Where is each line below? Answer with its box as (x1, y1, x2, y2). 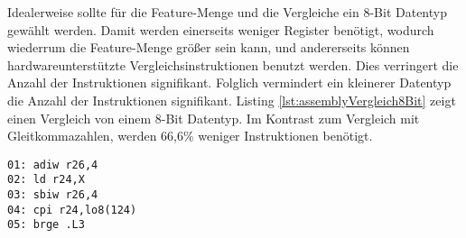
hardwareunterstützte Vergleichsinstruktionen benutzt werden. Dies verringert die (7, 55, 459, 74)
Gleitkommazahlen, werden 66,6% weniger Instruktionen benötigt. (7, 126, 373, 145)
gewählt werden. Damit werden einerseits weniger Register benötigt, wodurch (7, 20, 434, 39)
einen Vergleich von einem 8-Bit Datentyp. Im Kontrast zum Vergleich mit (7, 108, 420, 127)
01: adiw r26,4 (7, 158, 98, 171)
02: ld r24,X (7, 173, 85, 187)
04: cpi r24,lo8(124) (7, 203, 137, 216)
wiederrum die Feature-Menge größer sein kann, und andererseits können (7, 38, 410, 57)
